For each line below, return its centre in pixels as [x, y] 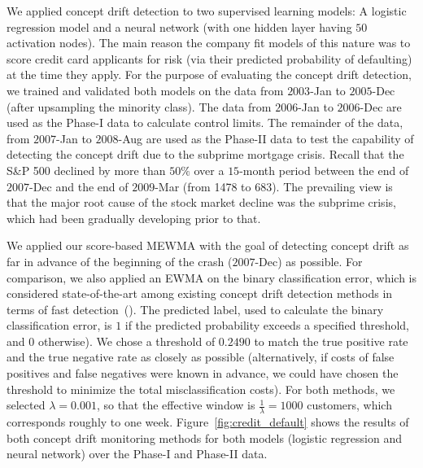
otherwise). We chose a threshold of [126, 341]
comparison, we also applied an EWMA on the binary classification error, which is [212, 277]
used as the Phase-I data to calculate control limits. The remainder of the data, [205, 122]
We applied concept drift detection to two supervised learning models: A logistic [207, 11]
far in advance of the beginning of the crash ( [120, 261]
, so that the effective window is [176, 405]
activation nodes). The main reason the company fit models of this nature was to [209, 43]
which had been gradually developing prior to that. [134, 218]
